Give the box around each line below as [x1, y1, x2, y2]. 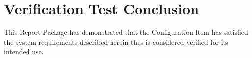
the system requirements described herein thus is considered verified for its [4, 36, 228, 47]
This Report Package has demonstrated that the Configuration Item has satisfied [4, 27, 248, 37]
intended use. [4, 46, 44, 57]
